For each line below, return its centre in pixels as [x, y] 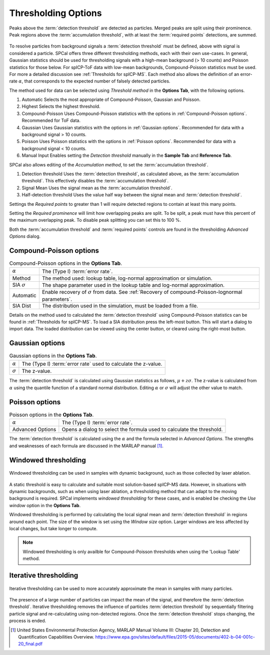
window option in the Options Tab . [45, 505]
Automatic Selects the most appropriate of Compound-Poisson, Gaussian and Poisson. [111, 99]
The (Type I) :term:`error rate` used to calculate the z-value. [92, 364]
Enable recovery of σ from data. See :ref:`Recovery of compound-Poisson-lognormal [142, 292]
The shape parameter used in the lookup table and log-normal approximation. [133, 285]
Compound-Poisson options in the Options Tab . [66, 263]
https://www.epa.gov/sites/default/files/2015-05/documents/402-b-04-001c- [175, 637]
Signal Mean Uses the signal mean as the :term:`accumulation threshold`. [97, 188]
